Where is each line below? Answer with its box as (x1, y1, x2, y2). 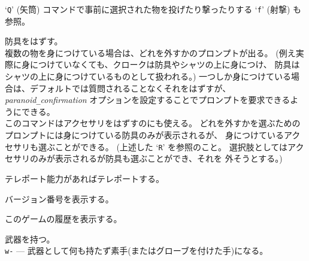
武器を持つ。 (5, 232, 55, 245)
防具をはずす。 (5, 35, 63, 47)
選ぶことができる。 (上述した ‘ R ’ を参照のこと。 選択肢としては (38, 140, 288, 153)
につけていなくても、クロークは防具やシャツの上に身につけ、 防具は (29, 58, 300, 71)
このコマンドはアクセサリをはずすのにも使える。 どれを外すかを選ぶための (5, 117, 301, 129)
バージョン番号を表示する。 (5, 192, 114, 205)
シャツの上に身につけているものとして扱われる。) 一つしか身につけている (5, 70, 291, 83)
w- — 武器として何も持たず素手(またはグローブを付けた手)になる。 (5, 244, 268, 257)
